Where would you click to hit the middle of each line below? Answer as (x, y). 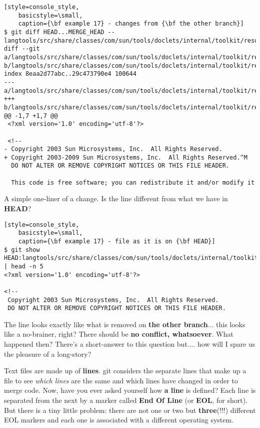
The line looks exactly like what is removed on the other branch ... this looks (125, 324)
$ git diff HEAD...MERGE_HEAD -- (59, 32)
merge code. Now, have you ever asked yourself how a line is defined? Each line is (130, 390)
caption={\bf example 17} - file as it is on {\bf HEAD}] (117, 241)
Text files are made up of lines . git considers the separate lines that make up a (125, 371)
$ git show (22, 250)
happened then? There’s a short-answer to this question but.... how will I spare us (130, 344)
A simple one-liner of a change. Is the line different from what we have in (116, 198)
